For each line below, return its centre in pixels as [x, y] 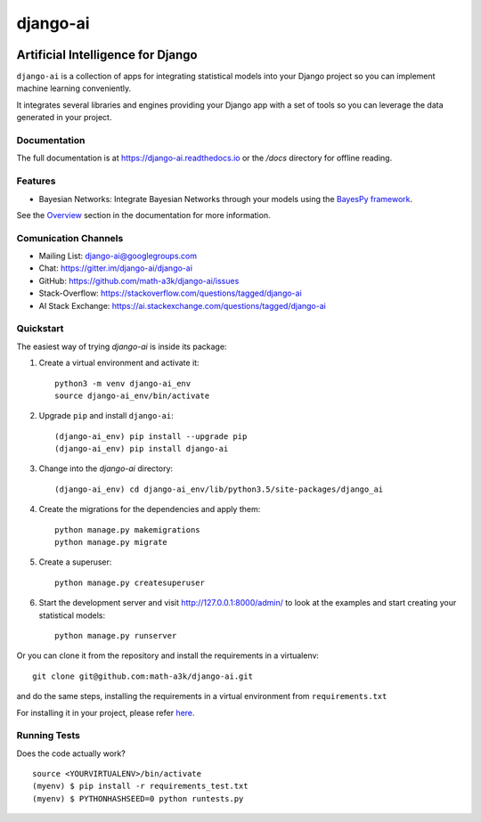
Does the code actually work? [71, 753]
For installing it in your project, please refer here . [106, 712]
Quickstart [40, 329]
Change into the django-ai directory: [106, 468]
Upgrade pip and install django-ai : [106, 416]
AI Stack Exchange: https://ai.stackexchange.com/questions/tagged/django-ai [183, 305]
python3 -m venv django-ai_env [123, 383]
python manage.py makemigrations [127, 529]
